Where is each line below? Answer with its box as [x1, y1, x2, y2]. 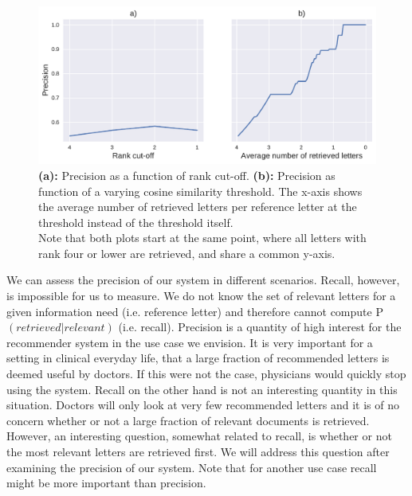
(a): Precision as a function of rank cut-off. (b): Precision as [38, 166, 335, 183]
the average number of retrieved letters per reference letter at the [38, 198, 357, 215]
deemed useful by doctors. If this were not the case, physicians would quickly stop [6, 365, 406, 382]
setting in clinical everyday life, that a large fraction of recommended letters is [6, 350, 390, 366]
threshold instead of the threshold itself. [38, 213, 233, 230]
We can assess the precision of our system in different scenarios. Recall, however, [6, 271, 400, 288]
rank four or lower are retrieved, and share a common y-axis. [38, 244, 335, 261]
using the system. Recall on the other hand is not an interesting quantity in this [6, 381, 398, 397]
